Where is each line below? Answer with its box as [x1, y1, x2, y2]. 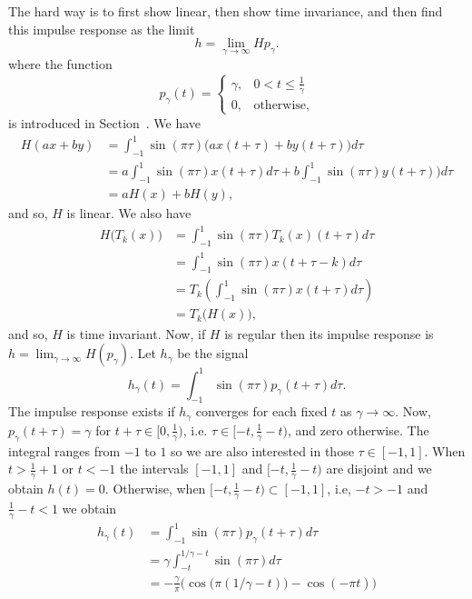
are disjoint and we [326, 459, 432, 478]
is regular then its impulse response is [224, 324, 434, 343]
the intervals [120, 459, 189, 478]
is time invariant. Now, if [66, 324, 206, 343]
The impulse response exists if [8, 402, 175, 421]
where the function [8, 55, 113, 74]
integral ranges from [8, 441, 121, 460]
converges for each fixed [195, 402, 328, 421]
